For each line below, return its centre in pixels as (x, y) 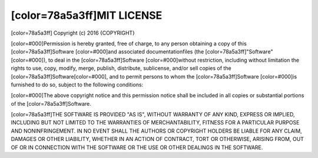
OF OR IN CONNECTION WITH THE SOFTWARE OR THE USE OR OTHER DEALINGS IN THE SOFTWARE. (137, 147)
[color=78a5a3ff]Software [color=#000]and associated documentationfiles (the (107, 52)
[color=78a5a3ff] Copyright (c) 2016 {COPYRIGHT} (73, 33)
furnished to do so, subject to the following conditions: (77, 85)
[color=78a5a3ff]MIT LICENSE (87, 15)
